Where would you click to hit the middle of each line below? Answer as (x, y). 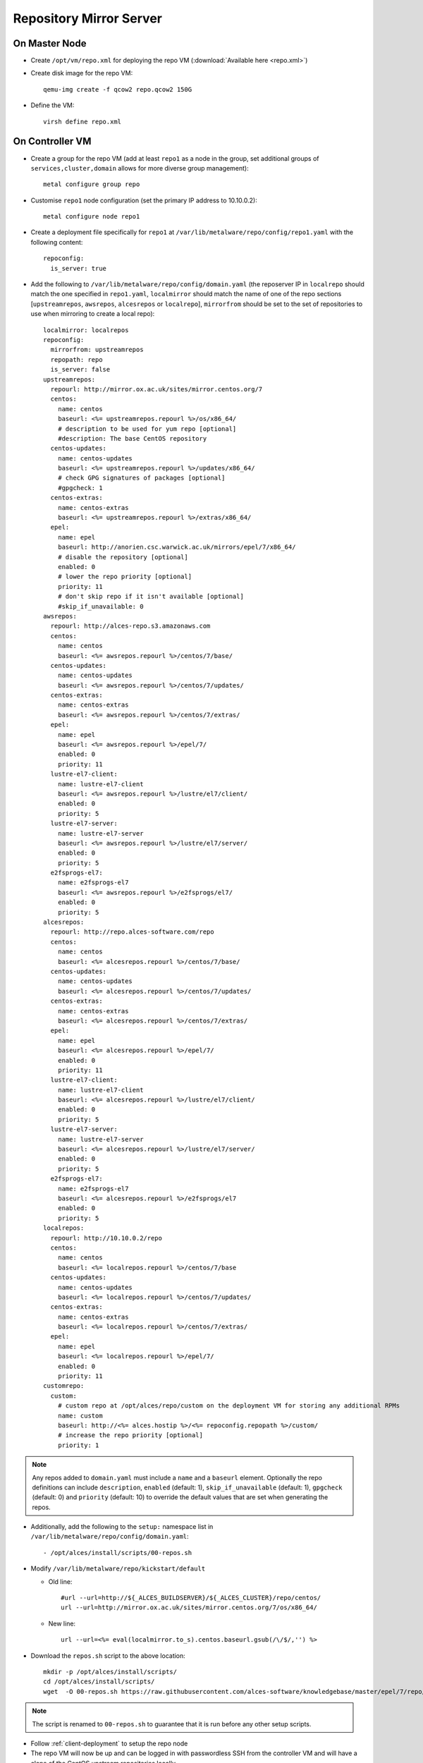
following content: (57, 242)
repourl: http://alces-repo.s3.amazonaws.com (130, 626)
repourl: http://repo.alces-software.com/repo (132, 932)
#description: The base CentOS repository (132, 438)
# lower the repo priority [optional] (125, 577)
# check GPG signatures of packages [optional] (141, 478)
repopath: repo (76, 359)
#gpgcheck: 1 (80, 488)
